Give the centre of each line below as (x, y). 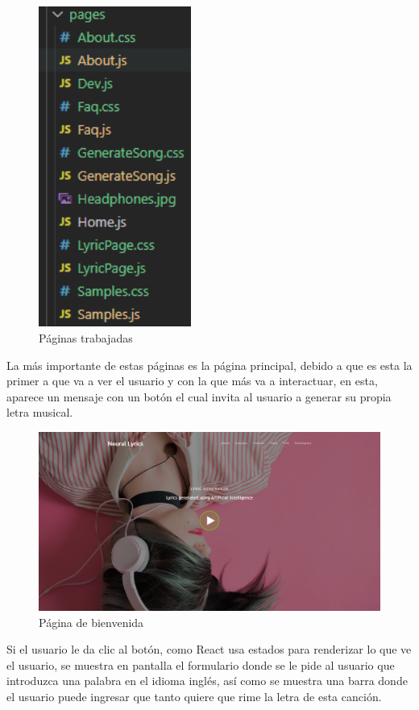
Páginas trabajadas (86, 338)
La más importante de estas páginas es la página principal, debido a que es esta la (209, 365)
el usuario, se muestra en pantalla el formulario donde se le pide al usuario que (201, 664)
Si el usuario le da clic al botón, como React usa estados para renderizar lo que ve (209, 649)
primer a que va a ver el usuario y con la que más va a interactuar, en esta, (192, 381)
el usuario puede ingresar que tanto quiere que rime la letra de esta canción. (194, 696)
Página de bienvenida (91, 622)
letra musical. (40, 412)
